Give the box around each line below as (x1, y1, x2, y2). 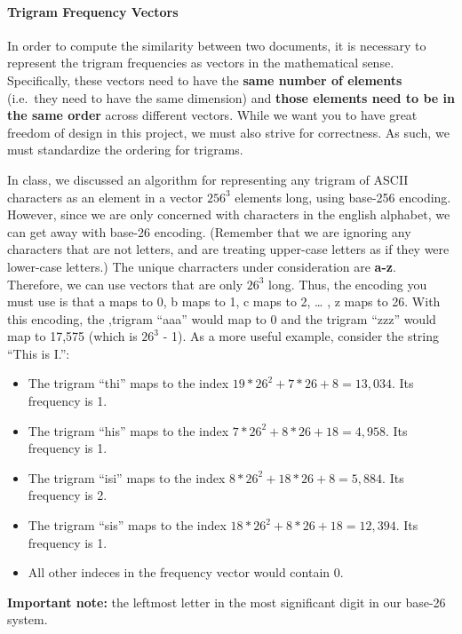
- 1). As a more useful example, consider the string (163, 327, 440, 345)
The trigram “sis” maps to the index (28, 516, 227, 535)
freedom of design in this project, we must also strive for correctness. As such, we (7, 123, 450, 141)
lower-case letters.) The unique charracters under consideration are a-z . (7, 257, 396, 275)
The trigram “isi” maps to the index (28, 468, 226, 487)
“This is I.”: (7, 344, 70, 362)
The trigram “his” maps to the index (28, 421, 229, 440)
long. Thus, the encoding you (268, 274, 427, 293)
